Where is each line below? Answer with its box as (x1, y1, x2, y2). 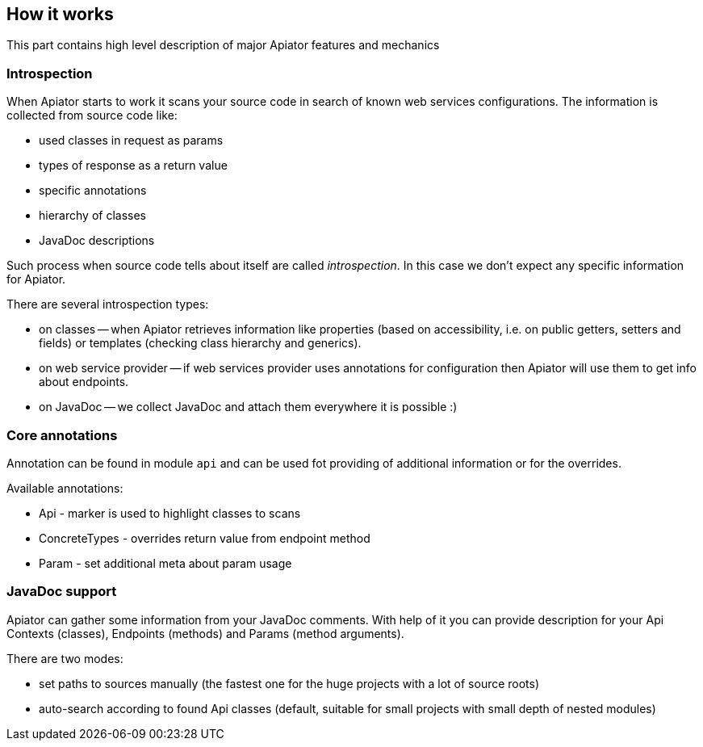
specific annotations (39, 183, 147, 198)
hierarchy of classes (39, 208, 146, 223)
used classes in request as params (39, 133, 224, 148)
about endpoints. (39, 375, 129, 389)
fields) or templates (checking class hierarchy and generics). (39, 336, 362, 350)
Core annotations (6, 426, 118, 443)
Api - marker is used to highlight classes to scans (39, 506, 301, 520)
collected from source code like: (6, 108, 178, 123)
